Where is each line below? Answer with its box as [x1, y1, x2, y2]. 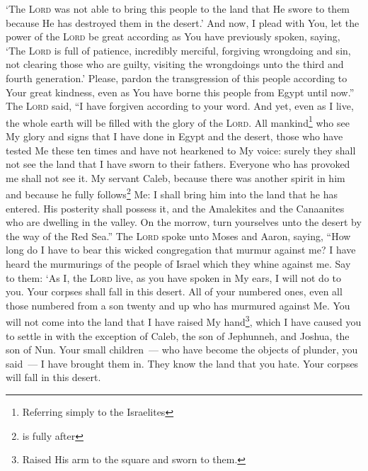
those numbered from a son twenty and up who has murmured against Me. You [6, 297, 350, 312]
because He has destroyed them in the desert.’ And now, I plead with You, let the [6, 15, 360, 30]
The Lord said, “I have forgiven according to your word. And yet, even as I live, [6, 98, 354, 113]
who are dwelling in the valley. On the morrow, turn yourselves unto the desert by [6, 215, 362, 229]
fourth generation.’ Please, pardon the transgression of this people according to [6, 70, 347, 85]
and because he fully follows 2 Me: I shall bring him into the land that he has [6, 185, 338, 202]
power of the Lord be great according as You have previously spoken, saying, [6, 29, 340, 44]
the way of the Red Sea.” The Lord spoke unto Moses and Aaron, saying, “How [6, 228, 351, 243]
